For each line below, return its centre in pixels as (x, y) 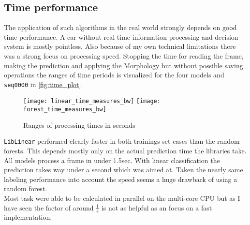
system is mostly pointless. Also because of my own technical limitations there (120, 46)
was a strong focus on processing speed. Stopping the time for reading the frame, (124, 55)
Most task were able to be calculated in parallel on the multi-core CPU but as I (122, 198)
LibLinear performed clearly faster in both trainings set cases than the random (122, 141)
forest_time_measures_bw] (65, 110)
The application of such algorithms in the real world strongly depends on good (120, 27)
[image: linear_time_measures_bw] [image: (92, 101)
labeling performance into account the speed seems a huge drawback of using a (121, 179)
